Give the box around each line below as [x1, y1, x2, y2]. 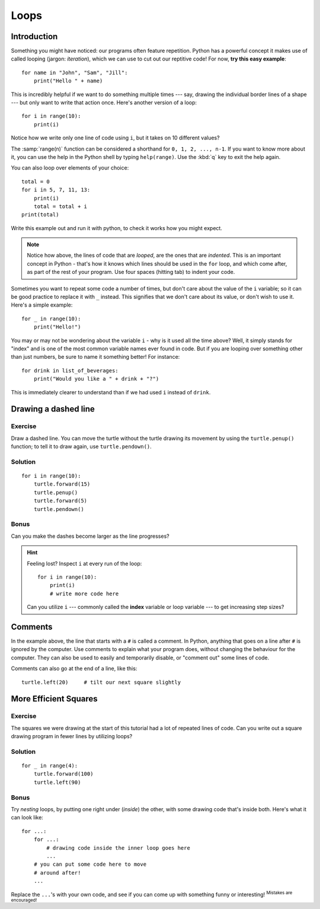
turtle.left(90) [33, 779, 81, 786]
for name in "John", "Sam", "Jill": [21, 69, 128, 76]
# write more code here [49, 590, 119, 597]
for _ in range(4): [21, 763, 78, 769]
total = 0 [21, 178, 50, 185]
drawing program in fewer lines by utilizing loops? [11, 733, 133, 740]
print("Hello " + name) [33, 78, 103, 84]
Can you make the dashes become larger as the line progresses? [11, 532, 169, 540]
